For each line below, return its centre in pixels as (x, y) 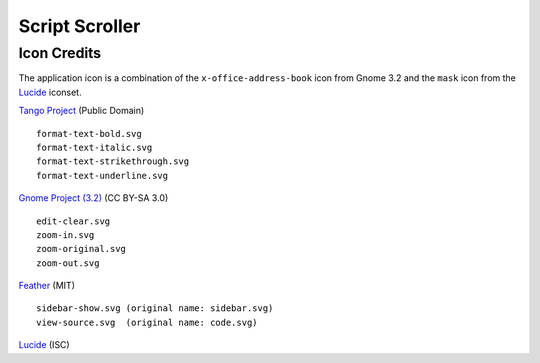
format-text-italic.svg (94, 147)
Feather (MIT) (46, 286)
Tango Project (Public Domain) (81, 111)
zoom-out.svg (68, 263)
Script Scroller (79, 26)
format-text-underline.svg (102, 175)
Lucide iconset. (50, 92)
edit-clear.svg (73, 221)
